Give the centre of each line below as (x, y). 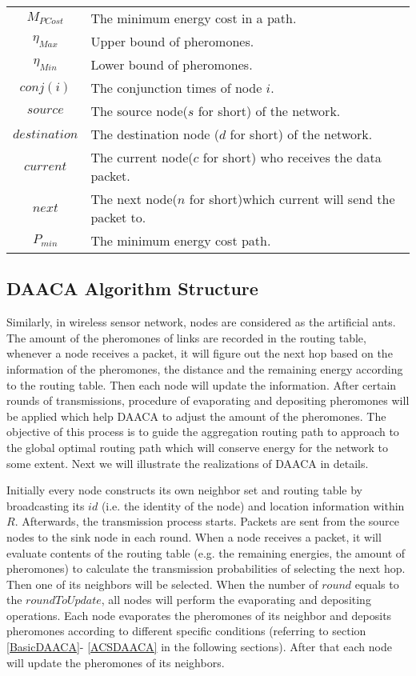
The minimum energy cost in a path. (194, 18)
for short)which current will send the (292, 199)
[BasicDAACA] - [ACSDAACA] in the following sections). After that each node (199, 647)
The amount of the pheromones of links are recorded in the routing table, (186, 337)
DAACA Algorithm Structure (132, 288)
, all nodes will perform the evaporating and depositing (236, 600)
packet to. (118, 217)
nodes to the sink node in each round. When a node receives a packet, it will (194, 536)
